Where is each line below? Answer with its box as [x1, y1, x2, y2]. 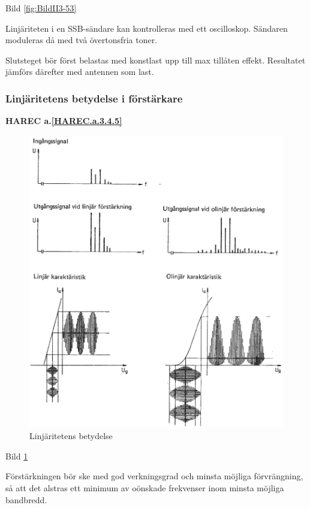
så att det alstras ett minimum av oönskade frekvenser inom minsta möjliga [5, 481, 284, 494]
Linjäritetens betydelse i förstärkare [5, 90, 183, 105]
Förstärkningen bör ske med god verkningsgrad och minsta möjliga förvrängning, [5, 470, 303, 482]
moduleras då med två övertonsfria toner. [5, 34, 158, 46]
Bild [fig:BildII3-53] [5, 2, 77, 14]
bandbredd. [5, 493, 47, 506]
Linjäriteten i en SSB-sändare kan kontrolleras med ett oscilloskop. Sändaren [5, 22, 288, 34]
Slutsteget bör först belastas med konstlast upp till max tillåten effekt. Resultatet [5, 53, 306, 66]
